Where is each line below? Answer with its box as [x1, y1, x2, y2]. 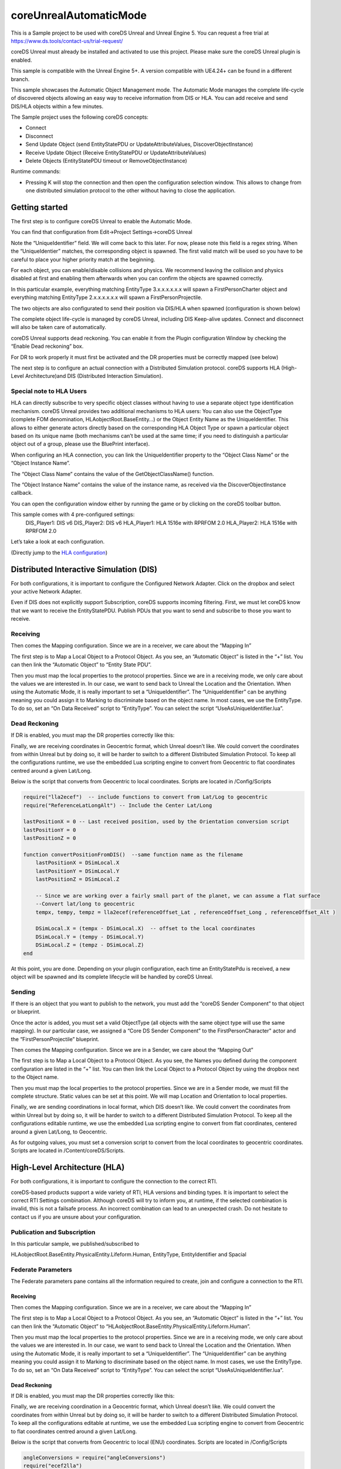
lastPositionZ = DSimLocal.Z [35, 876, 120, 883]
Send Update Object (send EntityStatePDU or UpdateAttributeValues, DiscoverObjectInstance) [25, 141, 254, 148]
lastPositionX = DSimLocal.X [35, 860, 120, 866]
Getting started [11, 203, 68, 212]
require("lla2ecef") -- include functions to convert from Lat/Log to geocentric [23, 794, 268, 800]
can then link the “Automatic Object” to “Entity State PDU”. [11, 661, 152, 668]
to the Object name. [11, 1074, 59, 1081]
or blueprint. [11, 1008, 41, 1015]
